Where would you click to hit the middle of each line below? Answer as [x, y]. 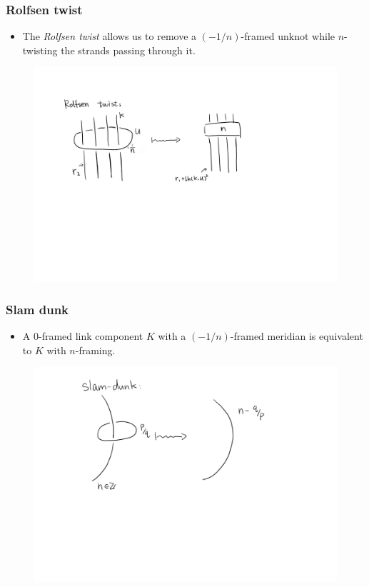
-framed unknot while [288, 36]
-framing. [95, 350]
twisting [40, 50]
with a [172, 336]
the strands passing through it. [128, 50]
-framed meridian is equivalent [297, 336]
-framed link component [91, 336]
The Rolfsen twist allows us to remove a [110, 36]
